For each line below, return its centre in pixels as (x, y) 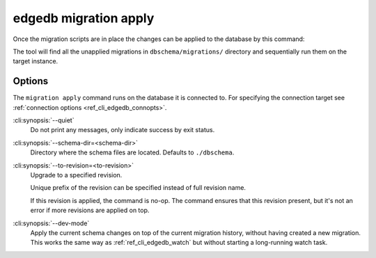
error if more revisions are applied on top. (90, 210)
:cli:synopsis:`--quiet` (44, 120)
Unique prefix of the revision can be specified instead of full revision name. (138, 188)
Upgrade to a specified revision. (76, 175)
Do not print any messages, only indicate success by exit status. (123, 130)
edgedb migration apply (84, 18)
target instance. (36, 61)
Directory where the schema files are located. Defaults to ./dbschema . (132, 152)
